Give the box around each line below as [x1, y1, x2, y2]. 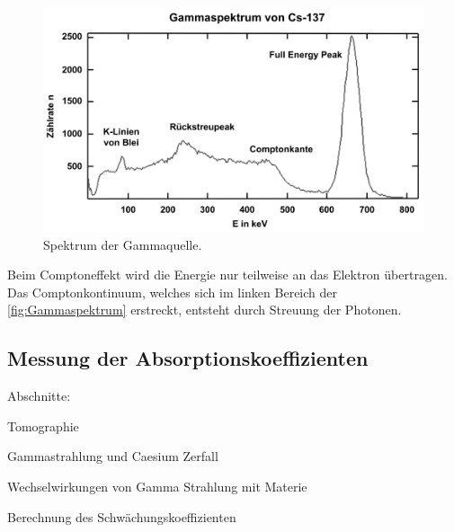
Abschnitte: [7, 386, 71, 405]
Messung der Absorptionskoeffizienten [7, 344, 369, 372]
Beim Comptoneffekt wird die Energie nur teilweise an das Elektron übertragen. [7, 265, 448, 284]
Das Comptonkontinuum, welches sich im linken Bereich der [7, 282, 337, 301]
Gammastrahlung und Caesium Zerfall [7, 447, 218, 465]
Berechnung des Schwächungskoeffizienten [7, 507, 236, 526]
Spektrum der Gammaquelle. [43, 235, 202, 253]
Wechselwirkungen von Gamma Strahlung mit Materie [7, 476, 307, 495]
